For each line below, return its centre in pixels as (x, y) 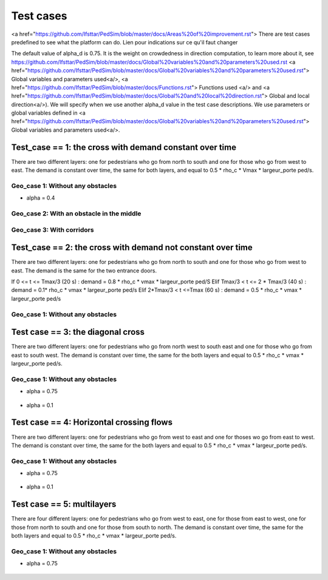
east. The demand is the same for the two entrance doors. (84, 271)
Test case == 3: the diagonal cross (78, 332)
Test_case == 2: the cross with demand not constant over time (132, 248)
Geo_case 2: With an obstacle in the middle (76, 214)
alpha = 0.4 (41, 198)
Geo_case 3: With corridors (53, 229)
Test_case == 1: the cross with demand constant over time (124, 147)
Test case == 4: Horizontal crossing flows (92, 423)
